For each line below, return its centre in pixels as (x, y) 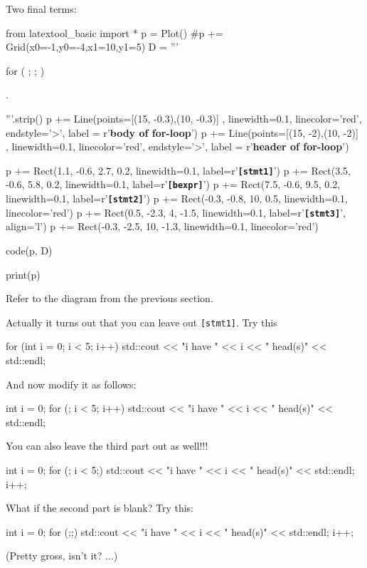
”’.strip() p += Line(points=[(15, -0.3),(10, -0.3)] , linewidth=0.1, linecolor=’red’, (184, 118)
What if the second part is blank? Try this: (100, 508)
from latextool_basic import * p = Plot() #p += (115, 32)
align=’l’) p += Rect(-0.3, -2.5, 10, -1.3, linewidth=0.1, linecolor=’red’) (162, 226)
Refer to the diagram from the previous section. (110, 298)
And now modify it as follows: (71, 384)
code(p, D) (29, 250)
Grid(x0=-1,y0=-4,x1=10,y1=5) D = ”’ (92, 47)
